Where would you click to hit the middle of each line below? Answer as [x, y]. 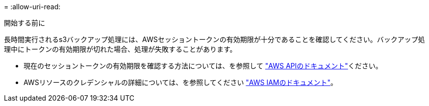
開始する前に [25, 23]
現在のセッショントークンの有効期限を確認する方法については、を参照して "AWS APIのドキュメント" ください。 [203, 66]
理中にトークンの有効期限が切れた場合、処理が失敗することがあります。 [120, 49]
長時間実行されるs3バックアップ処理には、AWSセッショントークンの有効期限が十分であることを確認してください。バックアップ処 [214, 39]
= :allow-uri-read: [32, 7]
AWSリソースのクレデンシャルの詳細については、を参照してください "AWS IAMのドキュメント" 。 [181, 82]
